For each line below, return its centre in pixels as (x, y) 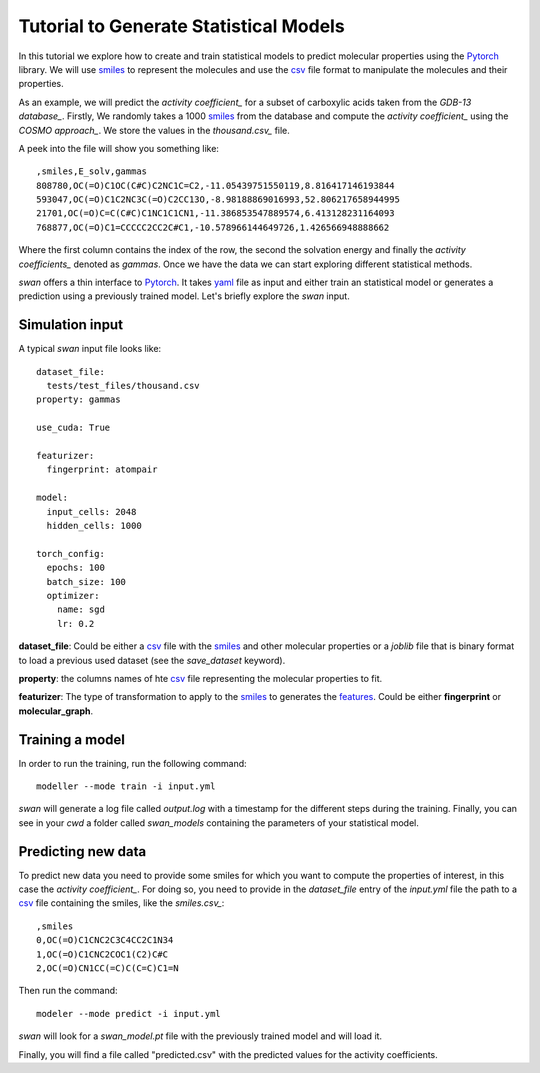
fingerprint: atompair (102, 469)
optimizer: (73, 595)
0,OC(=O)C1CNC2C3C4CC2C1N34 (105, 940)
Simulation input (71, 325)
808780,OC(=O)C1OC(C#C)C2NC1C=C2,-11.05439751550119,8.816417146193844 (215, 185)
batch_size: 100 (86, 581)
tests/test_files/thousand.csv (123, 386)
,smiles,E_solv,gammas (92, 171)
